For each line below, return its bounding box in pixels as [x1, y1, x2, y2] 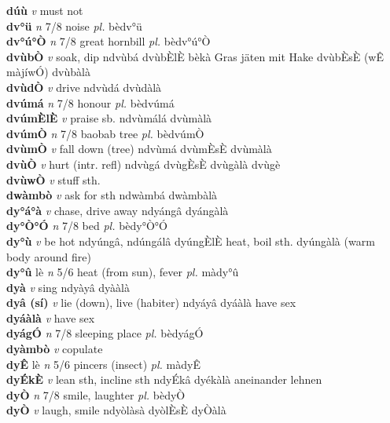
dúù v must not [6, 2, 83, 18]
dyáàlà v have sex [6, 309, 95, 326]
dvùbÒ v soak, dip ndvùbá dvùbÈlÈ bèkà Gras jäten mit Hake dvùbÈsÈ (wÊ [6, 48, 384, 64]
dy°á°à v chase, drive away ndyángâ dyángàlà [6, 202, 229, 218]
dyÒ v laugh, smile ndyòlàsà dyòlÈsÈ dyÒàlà [6, 402, 226, 418]
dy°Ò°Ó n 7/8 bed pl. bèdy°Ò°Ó [6, 217, 167, 234]
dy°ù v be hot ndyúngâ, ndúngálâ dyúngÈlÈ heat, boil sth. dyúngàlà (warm [6, 232, 375, 249]
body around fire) [6, 248, 91, 264]
